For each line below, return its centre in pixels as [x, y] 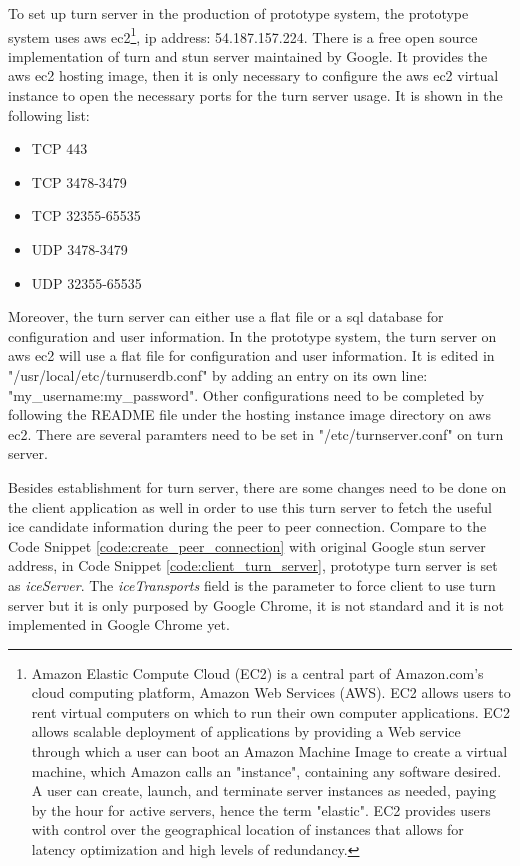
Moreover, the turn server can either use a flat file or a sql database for [226, 316]
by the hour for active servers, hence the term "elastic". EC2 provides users [261, 809]
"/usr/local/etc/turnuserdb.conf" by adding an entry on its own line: [218, 374]
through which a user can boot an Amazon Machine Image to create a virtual [269, 751]
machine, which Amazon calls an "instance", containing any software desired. [266, 770]
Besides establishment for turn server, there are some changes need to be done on [257, 486]
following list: [49, 114]
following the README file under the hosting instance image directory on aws [249, 414]
